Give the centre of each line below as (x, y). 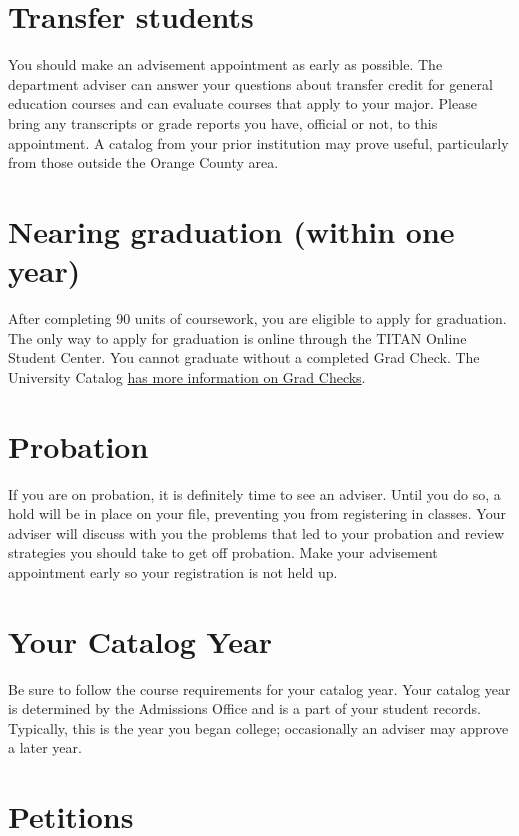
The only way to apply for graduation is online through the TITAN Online (237, 337)
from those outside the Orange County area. (143, 162)
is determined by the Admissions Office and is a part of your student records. (244, 708)
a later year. (45, 747)
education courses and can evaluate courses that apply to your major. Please (242, 103)
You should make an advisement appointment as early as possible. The (225, 64)
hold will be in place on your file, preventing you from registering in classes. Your (257, 513)
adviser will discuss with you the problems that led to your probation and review (256, 532)
